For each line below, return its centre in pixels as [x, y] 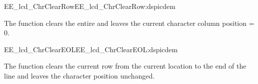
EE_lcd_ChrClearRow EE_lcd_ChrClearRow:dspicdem [90, 6]
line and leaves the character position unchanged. [79, 75]
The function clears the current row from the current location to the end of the [125, 66]
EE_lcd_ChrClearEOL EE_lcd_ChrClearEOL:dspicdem [91, 49]
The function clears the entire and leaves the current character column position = [129, 23]
